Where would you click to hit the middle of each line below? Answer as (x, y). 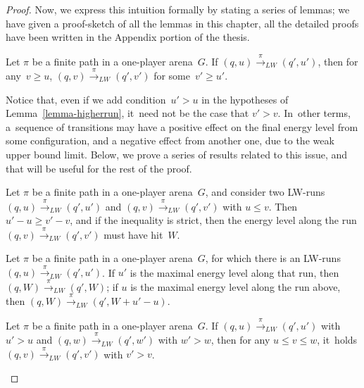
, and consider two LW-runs (265, 192)
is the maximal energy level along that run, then (234, 272)
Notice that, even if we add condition (86, 99)
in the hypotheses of (245, 99)
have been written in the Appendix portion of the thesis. (128, 37)
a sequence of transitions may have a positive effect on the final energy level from (182, 126)
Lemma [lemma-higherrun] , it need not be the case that (127, 113)
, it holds (337, 340)
